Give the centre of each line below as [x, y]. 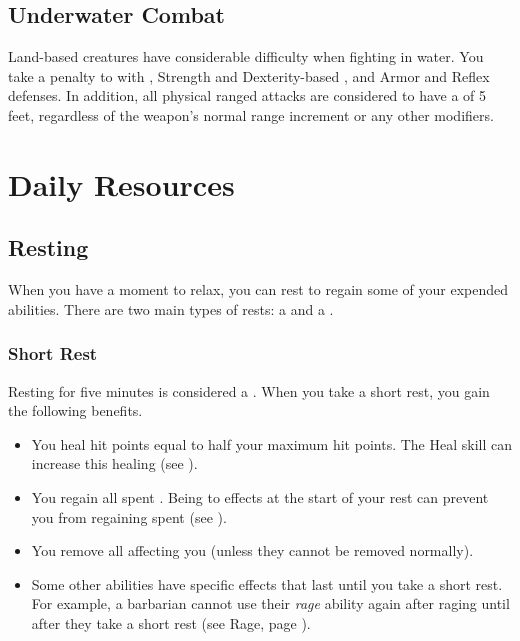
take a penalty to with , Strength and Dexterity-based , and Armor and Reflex [249, 75]
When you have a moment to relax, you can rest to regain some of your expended [258, 289]
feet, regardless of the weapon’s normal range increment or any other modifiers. [251, 114]
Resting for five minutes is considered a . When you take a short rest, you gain [249, 390]
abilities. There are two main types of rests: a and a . [171, 308]
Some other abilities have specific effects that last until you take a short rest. [267, 583]
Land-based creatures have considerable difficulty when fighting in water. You [246, 56]
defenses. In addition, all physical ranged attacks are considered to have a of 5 [247, 95]
